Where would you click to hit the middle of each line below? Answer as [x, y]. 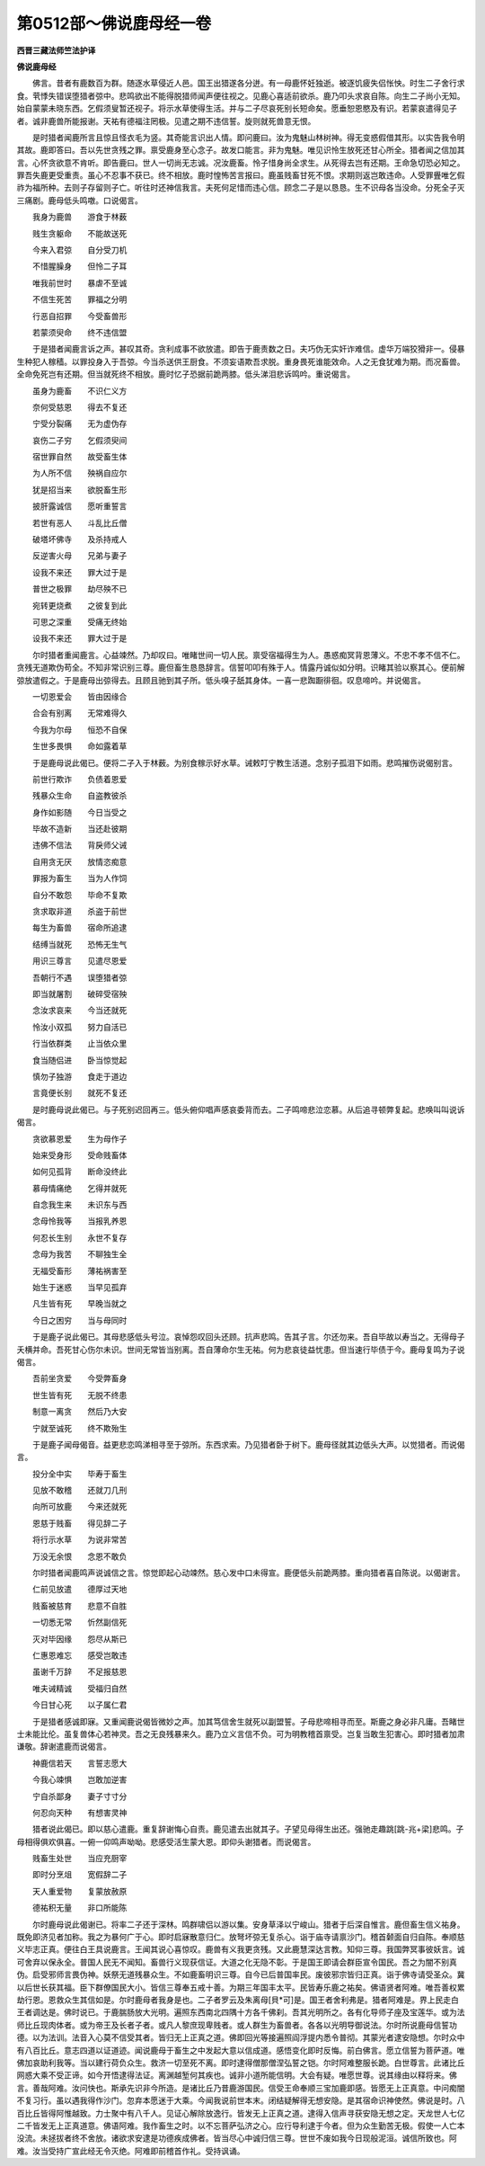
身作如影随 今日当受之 [79, 812]
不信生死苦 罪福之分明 [79, 299]
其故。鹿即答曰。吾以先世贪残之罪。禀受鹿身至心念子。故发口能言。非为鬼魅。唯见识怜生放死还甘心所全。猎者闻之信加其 [241, 150]
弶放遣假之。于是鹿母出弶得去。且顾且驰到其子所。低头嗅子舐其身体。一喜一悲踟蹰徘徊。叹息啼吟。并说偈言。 [221, 680]
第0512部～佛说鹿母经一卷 [114, 23]
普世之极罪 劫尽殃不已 [79, 589]
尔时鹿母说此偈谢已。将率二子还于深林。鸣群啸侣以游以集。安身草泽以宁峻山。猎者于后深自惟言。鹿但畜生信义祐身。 [248, 1924]
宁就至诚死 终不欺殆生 [79, 1428]
